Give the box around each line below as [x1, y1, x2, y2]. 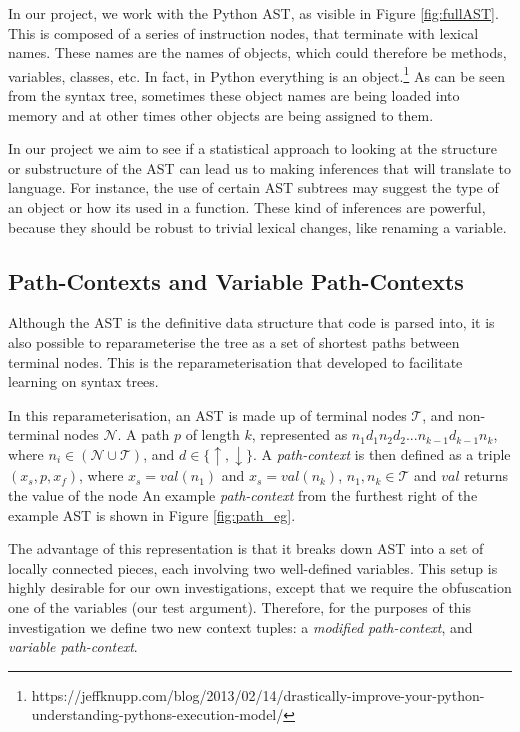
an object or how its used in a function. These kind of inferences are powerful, [8, 197, 486, 217]
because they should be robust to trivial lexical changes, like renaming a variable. [8, 216, 507, 237]
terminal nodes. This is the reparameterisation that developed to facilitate [8, 351, 463, 372]
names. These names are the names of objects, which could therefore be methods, [8, 42, 507, 63]
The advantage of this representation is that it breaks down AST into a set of [8, 538, 484, 559]
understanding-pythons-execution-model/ [31, 704, 284, 725]
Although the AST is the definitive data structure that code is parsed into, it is [8, 312, 495, 333]
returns [464, 465, 509, 486]
